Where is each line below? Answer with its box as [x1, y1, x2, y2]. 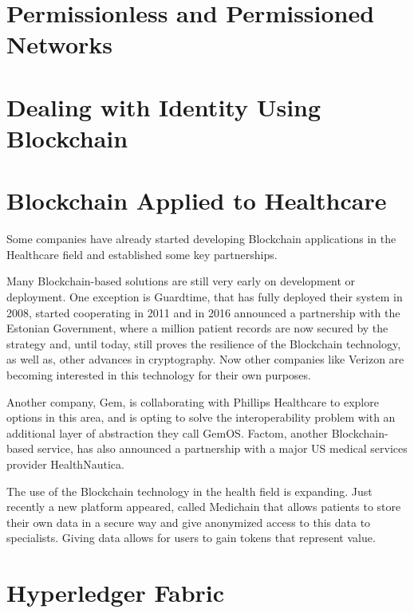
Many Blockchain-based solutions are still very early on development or [6, 273, 355, 289]
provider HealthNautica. [6, 455, 124, 472]
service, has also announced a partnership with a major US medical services [37, 440, 408, 457]
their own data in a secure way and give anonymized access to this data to [6, 513, 371, 530]
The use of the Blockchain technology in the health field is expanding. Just [6, 482, 373, 499]
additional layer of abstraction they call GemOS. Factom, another [6, 424, 329, 441]
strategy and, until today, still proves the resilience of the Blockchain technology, [6, 335, 401, 352]
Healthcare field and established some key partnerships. [6, 246, 278, 262]
